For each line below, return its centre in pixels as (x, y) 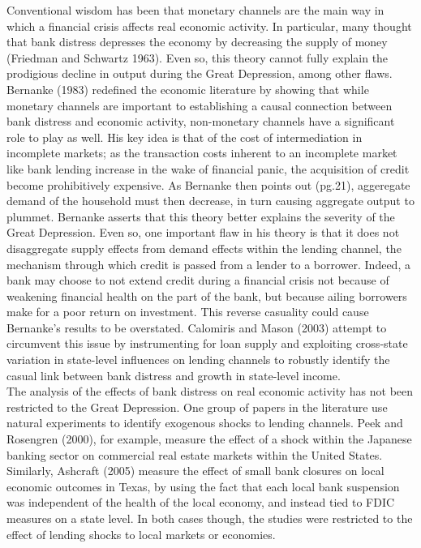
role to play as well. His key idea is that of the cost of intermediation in (185, 137)
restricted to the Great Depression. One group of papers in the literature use (197, 407)
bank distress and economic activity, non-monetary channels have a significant (201, 121)
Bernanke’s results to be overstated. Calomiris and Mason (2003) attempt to (197, 327)
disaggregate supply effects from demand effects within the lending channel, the (204, 248)
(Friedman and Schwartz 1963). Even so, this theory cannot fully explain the (198, 57)
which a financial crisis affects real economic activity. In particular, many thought (209, 26)
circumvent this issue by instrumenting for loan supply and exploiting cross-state (207, 343)
